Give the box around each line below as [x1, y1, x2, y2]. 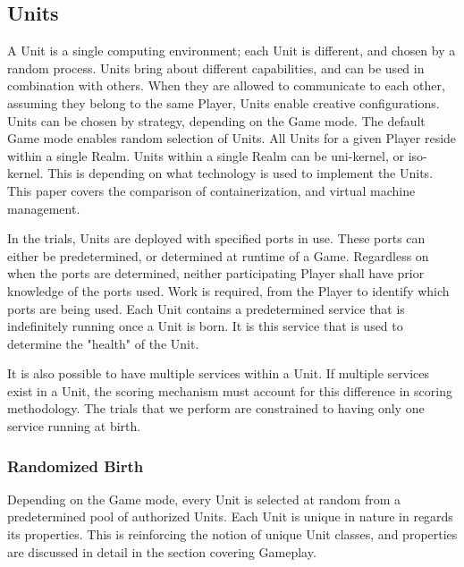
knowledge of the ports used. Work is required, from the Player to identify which [7, 281, 450, 300]
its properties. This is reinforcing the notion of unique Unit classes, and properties [7, 525, 458, 544]
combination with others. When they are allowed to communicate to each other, [7, 76, 445, 95]
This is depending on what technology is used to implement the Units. [47, 164, 434, 182]
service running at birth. [7, 417, 141, 436]
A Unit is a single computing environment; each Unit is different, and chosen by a [7, 41, 456, 60]
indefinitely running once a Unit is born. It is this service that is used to [7, 317, 403, 335]
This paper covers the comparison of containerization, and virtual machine [7, 181, 416, 199]
